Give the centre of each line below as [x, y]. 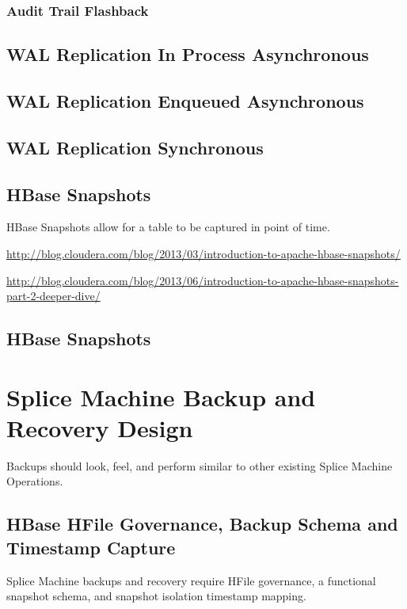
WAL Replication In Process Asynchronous [188, 54]
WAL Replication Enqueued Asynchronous [185, 101]
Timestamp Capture [91, 547]
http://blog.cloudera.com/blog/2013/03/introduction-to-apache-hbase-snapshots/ [203, 253]
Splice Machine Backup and [161, 396]
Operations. [35, 481]
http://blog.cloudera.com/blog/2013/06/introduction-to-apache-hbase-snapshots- [203, 280]
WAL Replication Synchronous [135, 147]
